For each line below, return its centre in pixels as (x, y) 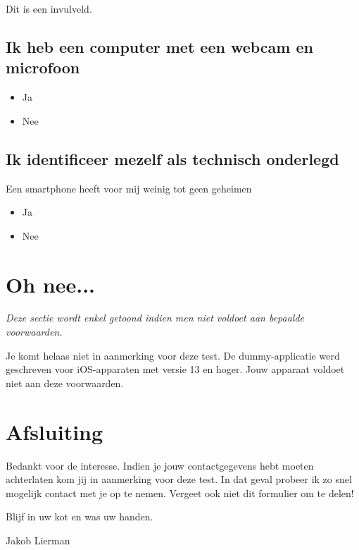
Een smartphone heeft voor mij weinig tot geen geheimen (129, 188)
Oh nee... (51, 284)
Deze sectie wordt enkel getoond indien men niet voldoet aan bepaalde (155, 318)
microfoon (43, 67)
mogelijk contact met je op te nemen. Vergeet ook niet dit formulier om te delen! (180, 493)
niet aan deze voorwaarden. (65, 383)
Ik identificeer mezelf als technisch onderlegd (172, 158)
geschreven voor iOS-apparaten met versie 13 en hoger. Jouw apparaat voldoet (175, 369)
